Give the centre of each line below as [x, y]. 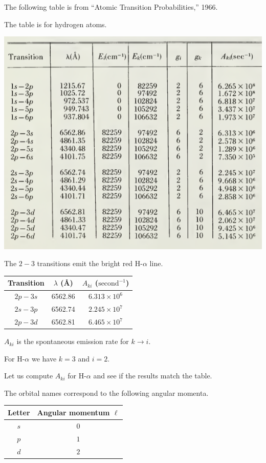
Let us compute [29, 376]
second [109, 284]
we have [44, 358]
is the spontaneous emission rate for [73, 341]
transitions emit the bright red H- [90, 263]
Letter [19, 412]
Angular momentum [73, 412]
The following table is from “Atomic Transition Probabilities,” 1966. [111, 7]
